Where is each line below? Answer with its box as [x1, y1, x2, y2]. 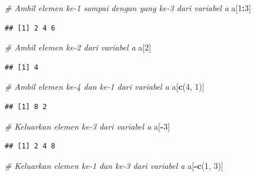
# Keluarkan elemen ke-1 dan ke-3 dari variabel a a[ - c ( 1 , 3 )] [5, 159, 223, 171]
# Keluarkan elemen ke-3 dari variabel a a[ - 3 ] [5, 120, 170, 132]
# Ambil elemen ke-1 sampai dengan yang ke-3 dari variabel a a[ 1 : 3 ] [5, 2, 251, 13]
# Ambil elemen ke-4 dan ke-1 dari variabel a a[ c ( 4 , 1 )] [5, 80, 204, 93]
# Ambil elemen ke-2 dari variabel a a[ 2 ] [5, 41, 152, 53]
